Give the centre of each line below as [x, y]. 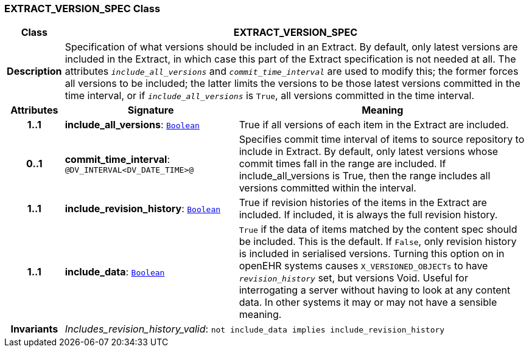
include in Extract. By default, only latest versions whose [369, 152]
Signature [151, 110]
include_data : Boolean [115, 272]
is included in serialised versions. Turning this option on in [372, 254]
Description [34, 71]
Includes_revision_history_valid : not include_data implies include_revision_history [255, 329]
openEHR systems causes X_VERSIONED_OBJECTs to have [363, 266]
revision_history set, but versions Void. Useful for [353, 278]
